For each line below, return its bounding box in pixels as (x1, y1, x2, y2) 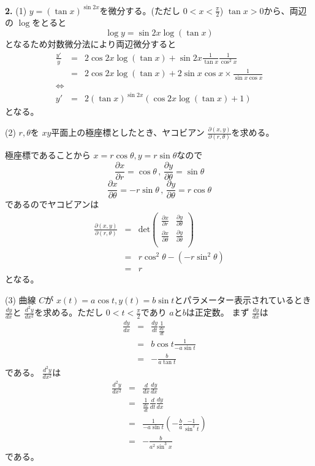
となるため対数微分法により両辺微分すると (5, 37, 176, 50)
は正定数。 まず (186, 306, 249, 319)
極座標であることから (5, 149, 91, 161)
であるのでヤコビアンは (5, 198, 99, 211)
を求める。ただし (34, 306, 104, 319)
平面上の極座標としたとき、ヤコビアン (51, 126, 205, 139)
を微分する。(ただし (99, 4, 181, 17)
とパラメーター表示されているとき (174, 293, 311, 306)
